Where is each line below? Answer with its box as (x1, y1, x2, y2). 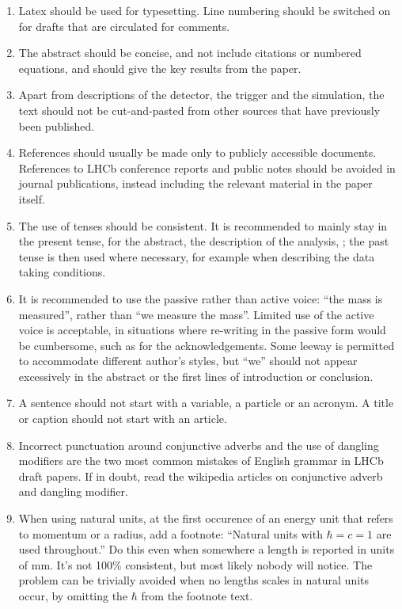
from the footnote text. (141, 588, 253, 603)
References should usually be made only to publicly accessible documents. (18, 144, 377, 161)
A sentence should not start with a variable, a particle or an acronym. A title (18, 394, 394, 411)
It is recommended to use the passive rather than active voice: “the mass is (18, 290, 383, 306)
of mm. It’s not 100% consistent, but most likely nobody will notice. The (18, 556, 373, 573)
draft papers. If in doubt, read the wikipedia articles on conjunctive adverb (18, 467, 383, 484)
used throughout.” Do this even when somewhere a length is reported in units (18, 541, 395, 558)
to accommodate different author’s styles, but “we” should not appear (18, 352, 358, 369)
